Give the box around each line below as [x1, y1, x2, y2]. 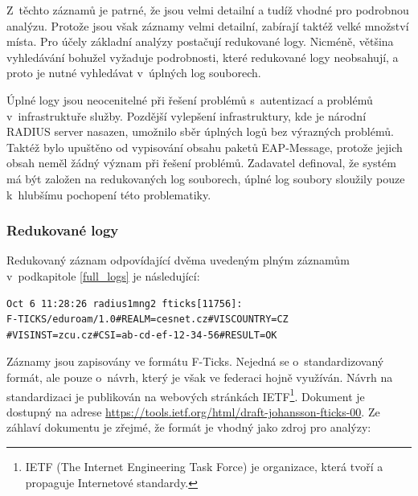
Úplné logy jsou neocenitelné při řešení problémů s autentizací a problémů [6, 91, 373, 108]
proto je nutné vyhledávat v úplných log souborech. [6, 64, 261, 81]
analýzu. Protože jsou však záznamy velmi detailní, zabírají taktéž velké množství [6, 17, 409, 34]
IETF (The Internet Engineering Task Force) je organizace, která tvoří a [25, 457, 383, 474]
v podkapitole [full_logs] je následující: [6, 267, 200, 284]
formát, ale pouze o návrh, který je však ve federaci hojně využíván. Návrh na [6, 368, 393, 385]
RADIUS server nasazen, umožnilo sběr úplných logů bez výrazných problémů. [6, 123, 394, 140]
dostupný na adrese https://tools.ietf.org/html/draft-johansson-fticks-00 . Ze [6, 403, 380, 420]
